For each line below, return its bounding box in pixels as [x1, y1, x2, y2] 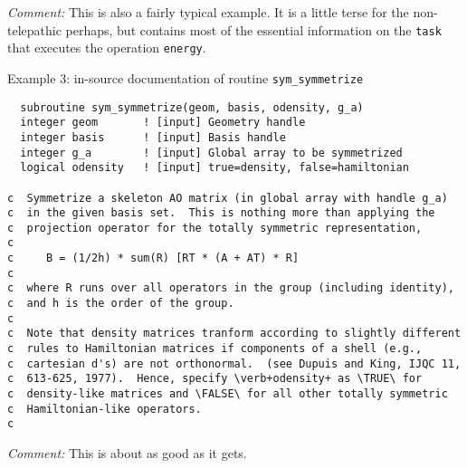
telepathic [7, 20, 62, 39]
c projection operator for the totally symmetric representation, [7, 221, 423, 234]
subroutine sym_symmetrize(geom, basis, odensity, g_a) [20, 100, 364, 114]
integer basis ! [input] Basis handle [20, 130, 286, 144]
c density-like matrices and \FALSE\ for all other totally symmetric [7, 387, 448, 401]
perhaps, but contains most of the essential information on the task [65, 20, 442, 39]
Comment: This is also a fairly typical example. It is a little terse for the [7, 3, 409, 21]
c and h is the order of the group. [7, 297, 234, 310]
